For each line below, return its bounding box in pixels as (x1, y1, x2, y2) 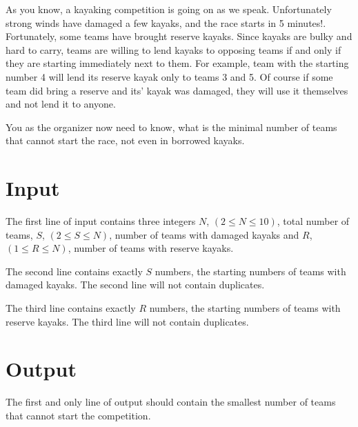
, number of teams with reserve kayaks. (68, 241, 234, 255)
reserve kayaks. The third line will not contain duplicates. (6, 314, 249, 328)
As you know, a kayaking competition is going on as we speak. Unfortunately (6, 2, 332, 16)
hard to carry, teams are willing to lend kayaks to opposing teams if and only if (6, 42, 341, 57)
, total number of (277, 214, 350, 228)
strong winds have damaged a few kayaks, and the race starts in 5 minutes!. (6, 15, 326, 30)
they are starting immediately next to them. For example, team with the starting (6, 56, 349, 70)
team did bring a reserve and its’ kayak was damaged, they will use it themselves (6, 83, 348, 97)
